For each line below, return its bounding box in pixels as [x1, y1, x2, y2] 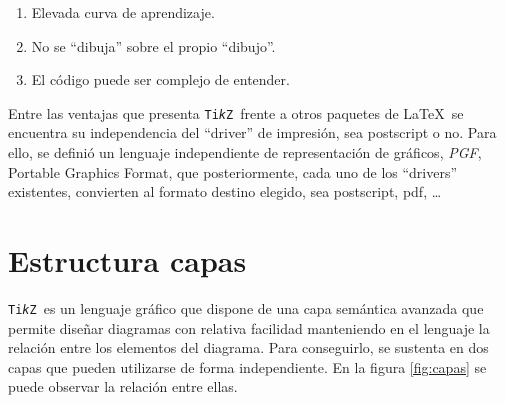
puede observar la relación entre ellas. [8, 376, 238, 397]
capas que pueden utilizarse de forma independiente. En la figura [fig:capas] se [8, 356, 487, 377]
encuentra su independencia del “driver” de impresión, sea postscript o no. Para [8, 122, 497, 143]
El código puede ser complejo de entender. [31, 69, 290, 90]
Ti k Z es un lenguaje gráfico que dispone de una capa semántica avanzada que [8, 297, 484, 318]
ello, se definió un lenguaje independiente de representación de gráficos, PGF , [8, 142, 482, 163]
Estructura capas [8, 240, 247, 280]
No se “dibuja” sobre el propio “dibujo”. [31, 35, 276, 56]
